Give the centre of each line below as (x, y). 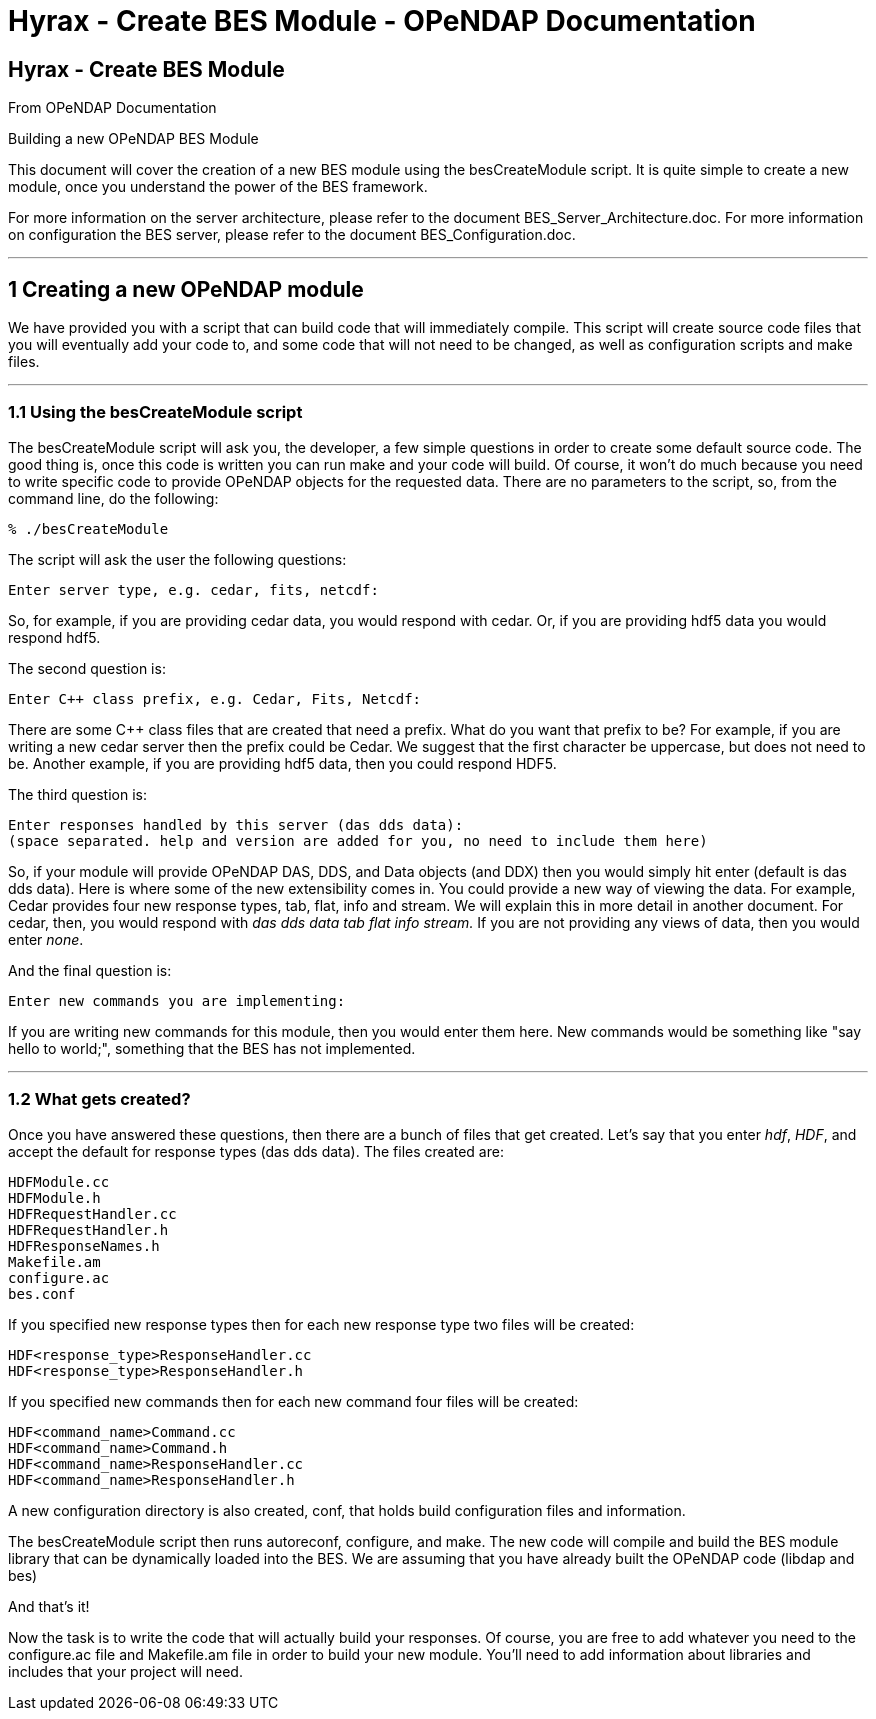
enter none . (46, 939)
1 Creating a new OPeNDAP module (186, 289)
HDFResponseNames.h (84, 1245)
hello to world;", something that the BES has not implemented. (212, 1048)
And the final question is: (90, 970)
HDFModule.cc (59, 1181)
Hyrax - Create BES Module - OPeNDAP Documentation (382, 21)
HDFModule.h (54, 1197)
